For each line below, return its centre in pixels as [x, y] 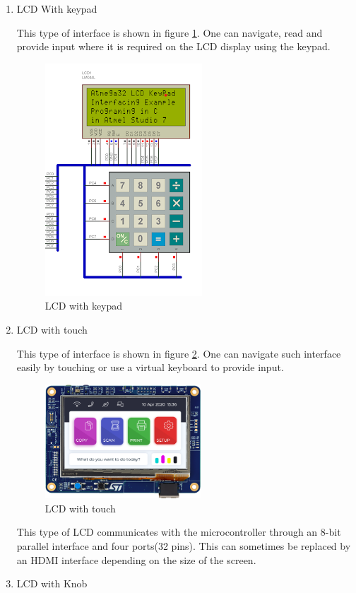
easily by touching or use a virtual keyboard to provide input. [150, 367]
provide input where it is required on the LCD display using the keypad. [173, 46]
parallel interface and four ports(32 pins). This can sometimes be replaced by [184, 546]
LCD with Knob [52, 583]
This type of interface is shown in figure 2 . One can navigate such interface [179, 353]
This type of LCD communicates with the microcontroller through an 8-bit [179, 532]
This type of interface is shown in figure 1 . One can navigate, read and [170, 32]
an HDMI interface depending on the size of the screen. [136, 559]
